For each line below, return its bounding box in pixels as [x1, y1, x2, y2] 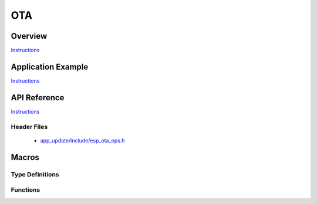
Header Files [11, 123, 48, 131]
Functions [11, 186, 41, 194]
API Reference [11, 93, 65, 103]
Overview [11, 31, 48, 41]
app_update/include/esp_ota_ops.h [40, 137, 125, 144]
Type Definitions [11, 170, 59, 178]
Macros [11, 152, 39, 162]
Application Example [11, 62, 89, 72]
